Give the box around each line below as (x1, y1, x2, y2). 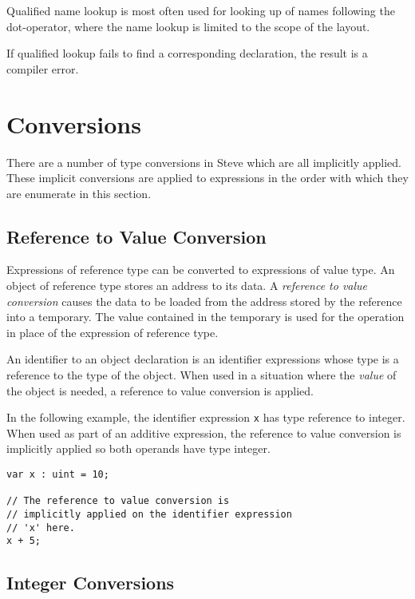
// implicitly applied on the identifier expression (6, 509, 292, 521)
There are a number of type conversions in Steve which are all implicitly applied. (6, 153, 402, 170)
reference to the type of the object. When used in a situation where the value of (6, 367, 397, 383)
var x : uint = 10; (6, 469, 109, 481)
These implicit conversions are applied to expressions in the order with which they (6, 169, 409, 186)
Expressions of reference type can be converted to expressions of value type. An (6, 261, 395, 278)
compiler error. (6, 60, 79, 77)
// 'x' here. (6, 522, 75, 534)
